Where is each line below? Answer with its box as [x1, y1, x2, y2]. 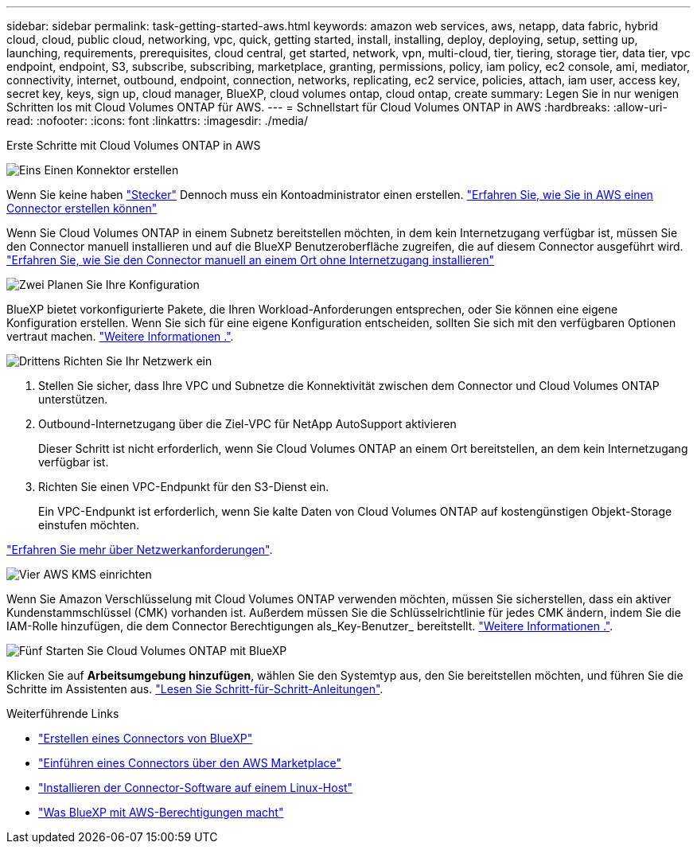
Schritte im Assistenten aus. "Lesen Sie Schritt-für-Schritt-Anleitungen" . [6, 682, 384, 696]
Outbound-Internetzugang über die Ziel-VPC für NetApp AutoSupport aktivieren [38, 417, 457, 431]
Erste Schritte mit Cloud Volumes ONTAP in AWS [6, 138, 261, 152]
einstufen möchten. [38, 518, 140, 532]
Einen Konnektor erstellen [44, 163, 179, 177]
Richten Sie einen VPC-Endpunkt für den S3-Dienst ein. [38, 480, 329, 493]
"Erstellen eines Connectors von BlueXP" [38, 731, 253, 745]
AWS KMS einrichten [43, 567, 152, 581]
